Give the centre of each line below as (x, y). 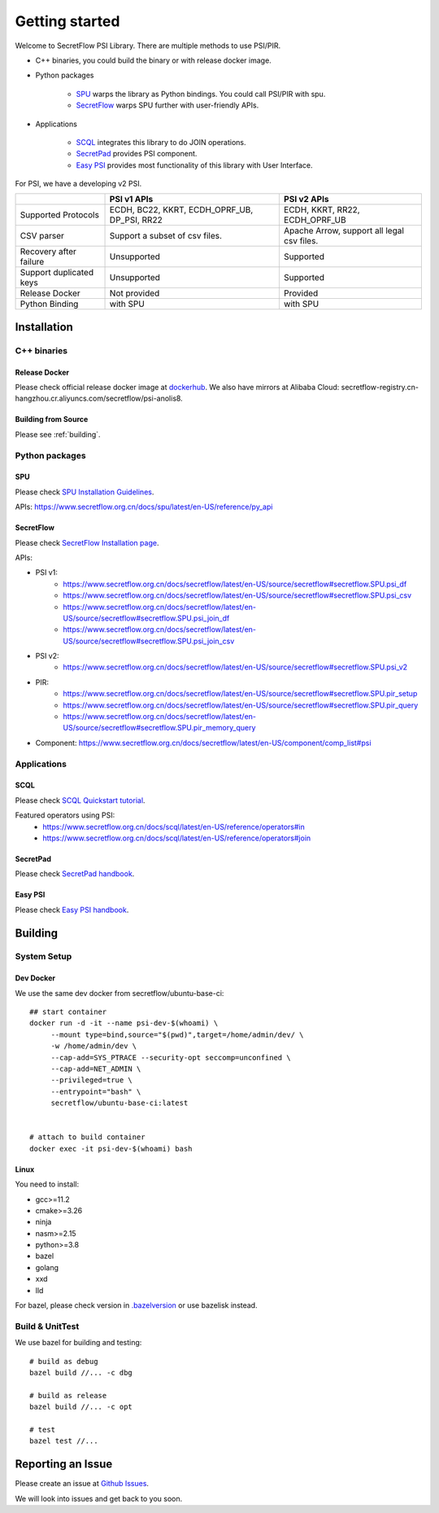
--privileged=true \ (92, 1080)
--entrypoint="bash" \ (96, 1092)
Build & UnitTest (47, 1326)
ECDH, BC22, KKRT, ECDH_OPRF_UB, (181, 210)
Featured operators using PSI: (65, 815)
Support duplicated (57, 273)
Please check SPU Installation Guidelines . (85, 492)
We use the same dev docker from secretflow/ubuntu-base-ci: (120, 993)
